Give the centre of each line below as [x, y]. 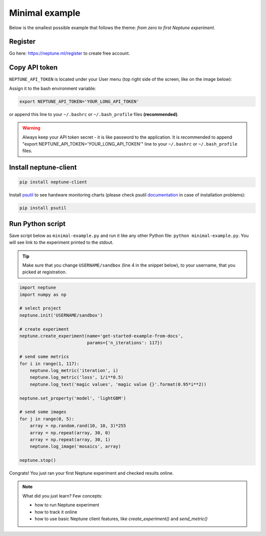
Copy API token [33, 67]
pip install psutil [43, 208]
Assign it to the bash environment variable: [52, 88]
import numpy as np [43, 294]
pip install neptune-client [53, 182]
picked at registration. [45, 272]
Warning [31, 128]
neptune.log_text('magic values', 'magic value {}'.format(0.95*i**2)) [118, 384]
